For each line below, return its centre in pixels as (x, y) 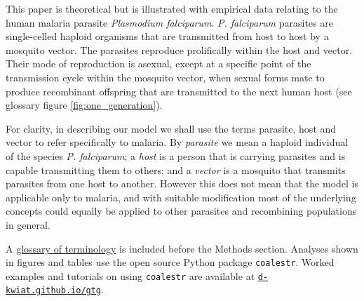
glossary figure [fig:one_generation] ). (84, 105)
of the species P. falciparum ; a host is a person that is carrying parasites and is (176, 155)
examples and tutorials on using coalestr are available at (130, 275)
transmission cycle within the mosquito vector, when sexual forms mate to (165, 77)
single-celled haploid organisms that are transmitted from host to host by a (167, 36)
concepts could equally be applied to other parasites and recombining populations (181, 211)
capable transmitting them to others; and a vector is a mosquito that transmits (176, 169)
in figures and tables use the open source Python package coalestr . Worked (170, 262)
